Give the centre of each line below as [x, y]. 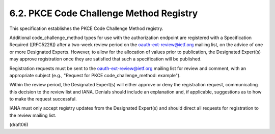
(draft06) [19, 125]
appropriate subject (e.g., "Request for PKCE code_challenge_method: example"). [95, 75]
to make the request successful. [43, 99]
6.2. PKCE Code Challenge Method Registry [104, 13]
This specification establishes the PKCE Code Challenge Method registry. [86, 28]
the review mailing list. [33, 115]
